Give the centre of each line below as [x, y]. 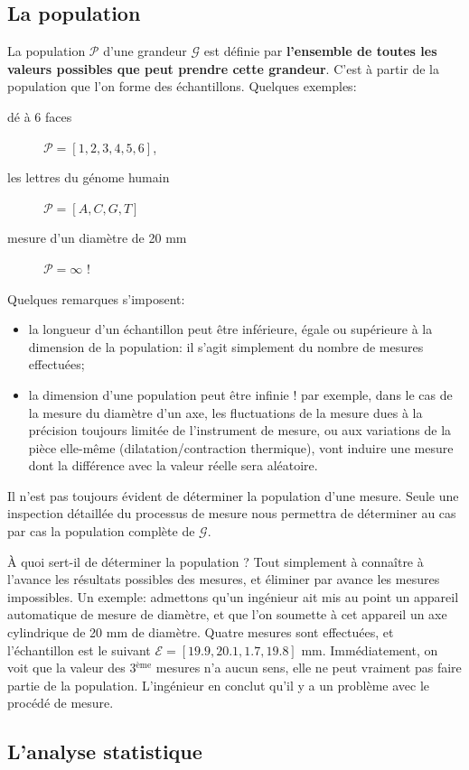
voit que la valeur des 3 [72, 668]
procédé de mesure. [61, 703]
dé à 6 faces [40, 116]
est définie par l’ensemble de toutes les [320, 51]
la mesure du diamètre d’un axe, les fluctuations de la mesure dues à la [225, 412]
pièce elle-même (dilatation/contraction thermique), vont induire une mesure [241, 447]
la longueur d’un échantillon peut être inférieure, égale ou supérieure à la [230, 329]
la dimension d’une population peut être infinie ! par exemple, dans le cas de [240, 394]
